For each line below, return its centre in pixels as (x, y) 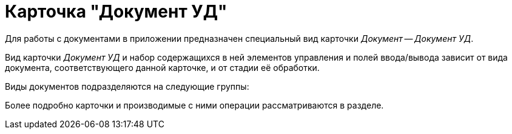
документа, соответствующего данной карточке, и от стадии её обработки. (162, 67)
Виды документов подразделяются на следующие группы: (127, 86)
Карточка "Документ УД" (116, 12)
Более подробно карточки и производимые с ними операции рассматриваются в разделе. (194, 105)
